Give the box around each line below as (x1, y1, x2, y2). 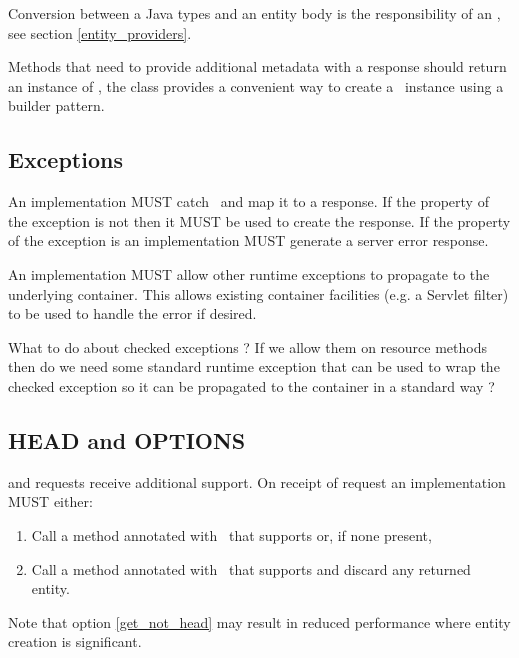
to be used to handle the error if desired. (8, 303, 257, 324)
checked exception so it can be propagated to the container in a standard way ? (8, 375, 495, 396)
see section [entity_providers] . (8, 22, 192, 43)
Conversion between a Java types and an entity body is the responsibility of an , (8, 3, 501, 23)
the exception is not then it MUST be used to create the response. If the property (8, 210, 511, 231)
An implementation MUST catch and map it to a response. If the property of (8, 191, 489, 212)
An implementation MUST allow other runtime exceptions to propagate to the (8, 263, 490, 284)
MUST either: (8, 491, 93, 512)
